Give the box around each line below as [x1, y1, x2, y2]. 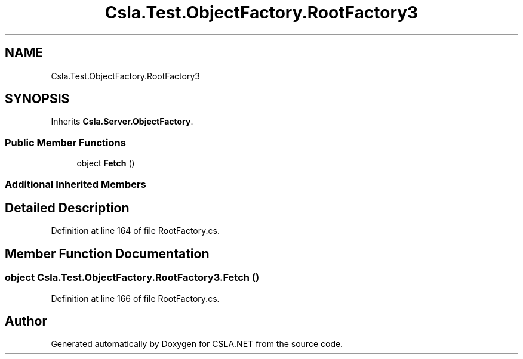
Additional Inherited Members [5, 178, 146, 190]
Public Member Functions [5, 136, 126, 148]
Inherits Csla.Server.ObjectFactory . [51, 116, 193, 127]
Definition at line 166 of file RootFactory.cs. [51, 293, 220, 304]
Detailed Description [5, 200, 130, 215]
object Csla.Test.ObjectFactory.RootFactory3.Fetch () [5, 271, 260, 284]
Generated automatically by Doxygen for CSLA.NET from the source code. [51, 339, 343, 349]
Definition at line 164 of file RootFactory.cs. [51, 225, 220, 236]
